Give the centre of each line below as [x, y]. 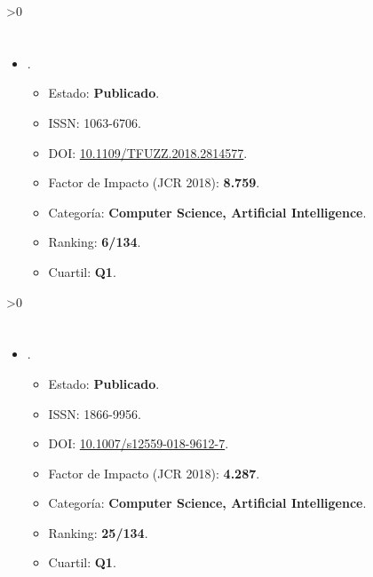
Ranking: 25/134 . [98, 532]
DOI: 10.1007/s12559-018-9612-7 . [139, 443]
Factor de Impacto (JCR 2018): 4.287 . [154, 473]
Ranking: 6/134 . [95, 242]
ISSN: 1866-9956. [95, 413]
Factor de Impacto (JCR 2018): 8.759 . [154, 182]
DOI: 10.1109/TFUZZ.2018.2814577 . [148, 152]
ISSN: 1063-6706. [95, 122]
